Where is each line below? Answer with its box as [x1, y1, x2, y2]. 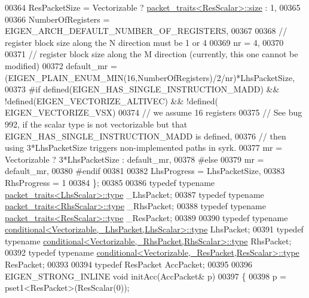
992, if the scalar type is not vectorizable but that [5, 117, 188, 130]
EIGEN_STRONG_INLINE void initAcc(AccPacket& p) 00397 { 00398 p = [5, 269, 287, 282]
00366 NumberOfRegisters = [5, 13, 110, 25]
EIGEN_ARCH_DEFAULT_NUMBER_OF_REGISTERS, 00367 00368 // [5, 24, 287, 37]
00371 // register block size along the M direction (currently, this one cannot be [5, 48, 298, 60]
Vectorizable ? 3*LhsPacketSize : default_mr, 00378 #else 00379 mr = [5, 153, 264, 165]
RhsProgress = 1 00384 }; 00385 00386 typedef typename [5, 176, 215, 188]
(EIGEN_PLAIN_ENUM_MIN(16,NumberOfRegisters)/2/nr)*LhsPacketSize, [5, 71, 295, 83]
